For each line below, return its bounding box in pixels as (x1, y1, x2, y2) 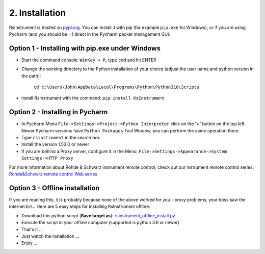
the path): (21, 73, 41, 78)
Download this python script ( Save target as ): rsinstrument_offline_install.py (21, 212, 175, 218)
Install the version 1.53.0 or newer (21, 141, 90, 147)
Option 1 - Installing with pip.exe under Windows (9, 44, 160, 52)
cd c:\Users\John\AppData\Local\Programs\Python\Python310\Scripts (33, 84, 200, 90)
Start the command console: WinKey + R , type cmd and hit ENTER (21, 57, 157, 63)
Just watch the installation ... (21, 233, 79, 239)
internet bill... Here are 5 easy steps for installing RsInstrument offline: (9, 203, 151, 209)
